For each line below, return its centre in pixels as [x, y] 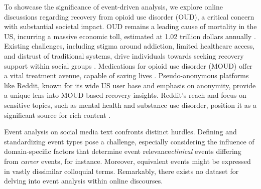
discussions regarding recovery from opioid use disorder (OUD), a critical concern [129, 16]
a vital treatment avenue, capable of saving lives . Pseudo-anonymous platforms [126, 75]
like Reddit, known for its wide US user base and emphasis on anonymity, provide [130, 85]
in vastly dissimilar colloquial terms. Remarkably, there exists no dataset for [121, 171]
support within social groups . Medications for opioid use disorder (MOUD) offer [128, 65]
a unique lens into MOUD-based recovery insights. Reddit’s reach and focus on [125, 95]
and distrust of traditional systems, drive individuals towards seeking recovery [124, 55]
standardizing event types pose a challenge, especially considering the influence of [129, 141]
